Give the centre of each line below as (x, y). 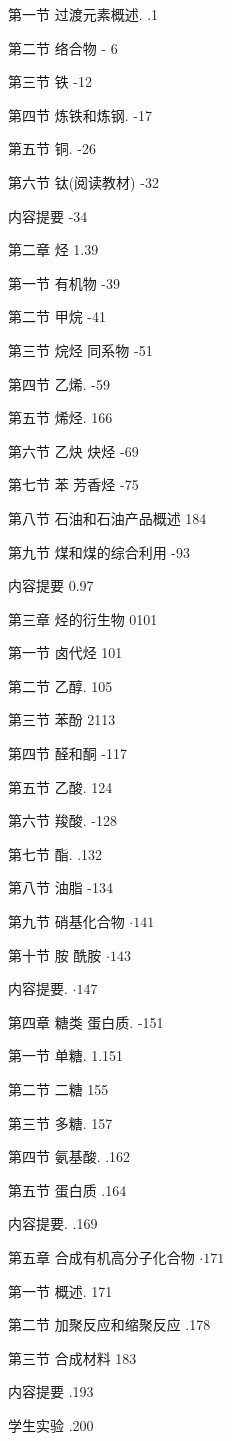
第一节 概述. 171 (60, 1290)
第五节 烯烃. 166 (60, 417)
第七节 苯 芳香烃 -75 (73, 484)
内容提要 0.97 (51, 585)
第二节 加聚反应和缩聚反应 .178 (109, 1324)
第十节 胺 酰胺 (55, 954)
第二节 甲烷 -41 (57, 316)
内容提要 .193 (51, 1391)
